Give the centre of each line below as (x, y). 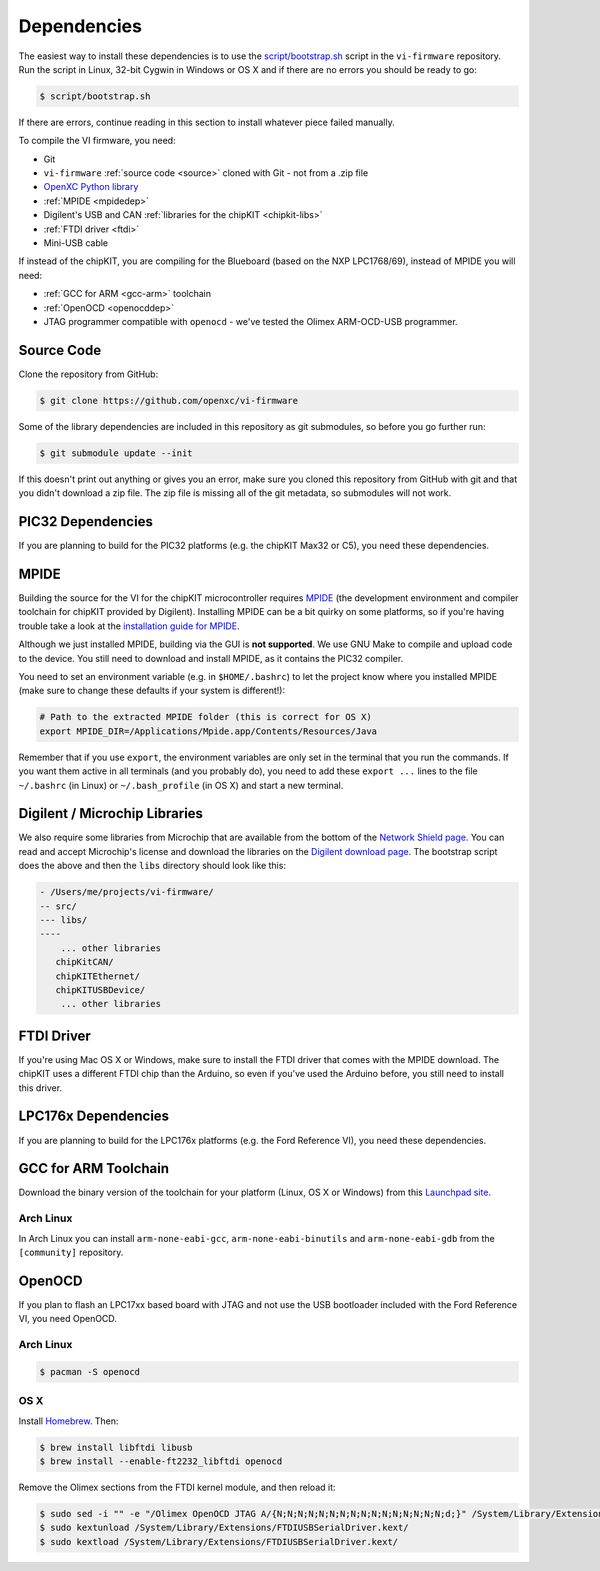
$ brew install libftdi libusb (116, 1447)
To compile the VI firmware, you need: (97, 141)
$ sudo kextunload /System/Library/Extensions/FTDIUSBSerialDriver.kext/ (224, 1528)
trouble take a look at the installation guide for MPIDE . (129, 626)
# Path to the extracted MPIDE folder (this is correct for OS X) (205, 717)
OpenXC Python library (91, 187)
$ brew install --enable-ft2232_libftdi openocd (161, 1461)
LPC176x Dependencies (94, 1116)
